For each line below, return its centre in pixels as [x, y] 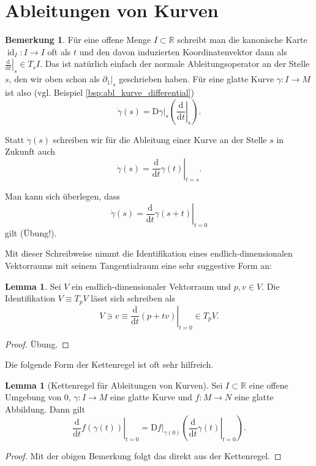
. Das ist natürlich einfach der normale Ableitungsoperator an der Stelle [175, 64]
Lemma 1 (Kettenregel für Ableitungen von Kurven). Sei [114, 385]
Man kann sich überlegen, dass [62, 196]
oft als [59, 51]
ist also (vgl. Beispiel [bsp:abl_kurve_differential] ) [100, 92]
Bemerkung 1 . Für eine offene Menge [78, 40]
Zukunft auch [30, 151]
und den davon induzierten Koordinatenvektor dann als [183, 51]
